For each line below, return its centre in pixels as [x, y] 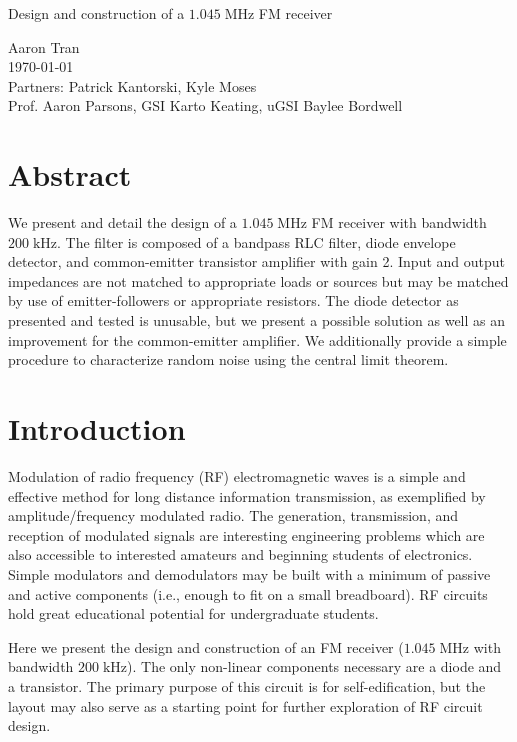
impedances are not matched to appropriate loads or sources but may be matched [258, 280]
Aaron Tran [44, 46]
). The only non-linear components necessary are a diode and [314, 666]
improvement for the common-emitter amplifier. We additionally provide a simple [257, 339]
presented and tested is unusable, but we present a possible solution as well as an [257, 320]
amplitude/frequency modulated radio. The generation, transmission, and [233, 515]
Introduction [97, 428]
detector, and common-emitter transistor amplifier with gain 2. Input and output [256, 261]
